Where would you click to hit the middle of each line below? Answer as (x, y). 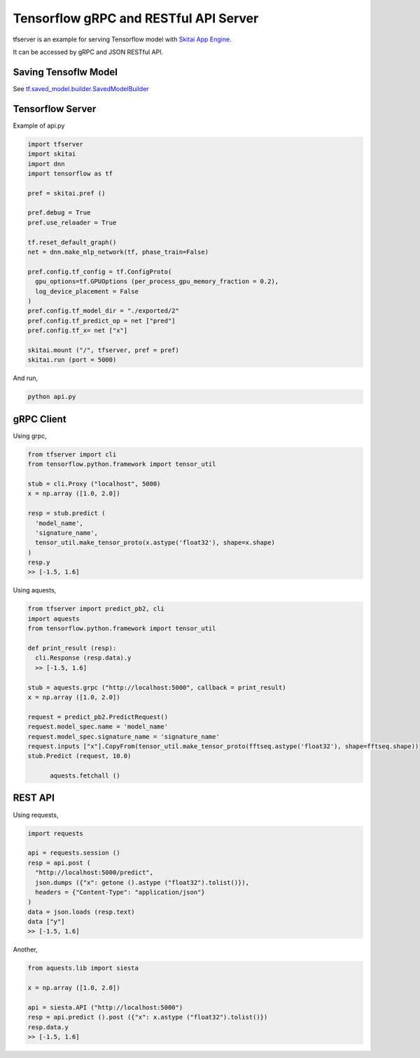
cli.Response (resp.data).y (83, 658)
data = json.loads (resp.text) (82, 912)
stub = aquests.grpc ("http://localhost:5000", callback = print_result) (157, 687)
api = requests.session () (74, 853)
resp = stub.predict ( (66, 513)
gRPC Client (40, 419)
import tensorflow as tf (70, 173)
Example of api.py (39, 126)
